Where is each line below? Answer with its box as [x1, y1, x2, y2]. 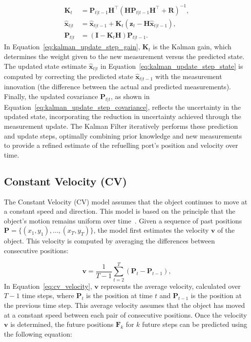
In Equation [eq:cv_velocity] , [4, 281, 92, 291]
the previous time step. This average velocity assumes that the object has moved [4, 300, 245, 310]
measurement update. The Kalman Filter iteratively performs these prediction [4, 121, 238, 131]
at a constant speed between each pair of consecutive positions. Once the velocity [4, 309, 247, 320]
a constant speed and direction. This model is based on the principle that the [4, 206, 235, 216]
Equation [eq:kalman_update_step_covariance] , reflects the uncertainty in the [4, 101, 241, 112]
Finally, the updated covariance [4, 91, 98, 101]
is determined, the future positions [10, 319, 114, 329]
